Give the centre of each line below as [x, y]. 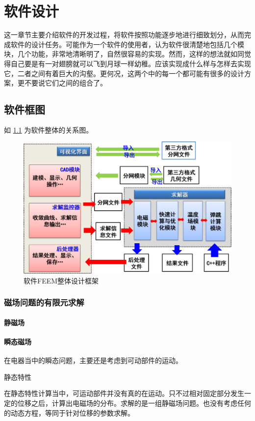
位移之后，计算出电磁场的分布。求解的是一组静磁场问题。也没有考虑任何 [134, 403]
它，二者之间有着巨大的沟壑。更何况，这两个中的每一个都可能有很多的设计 [124, 73]
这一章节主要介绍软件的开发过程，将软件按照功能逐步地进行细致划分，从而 [124, 35]
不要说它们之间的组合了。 [65, 83]
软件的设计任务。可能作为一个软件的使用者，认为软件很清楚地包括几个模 [127, 44]
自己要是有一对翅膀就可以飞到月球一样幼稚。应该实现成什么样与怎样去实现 [131, 63]
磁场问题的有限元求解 [44, 302]
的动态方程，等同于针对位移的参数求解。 [69, 412]
